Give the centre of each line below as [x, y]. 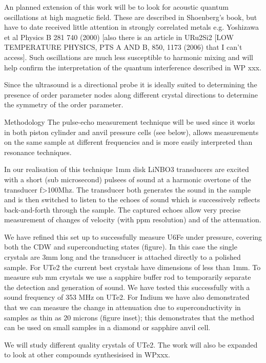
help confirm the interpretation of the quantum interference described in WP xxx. [133, 67]
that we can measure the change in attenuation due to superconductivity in [122, 307]
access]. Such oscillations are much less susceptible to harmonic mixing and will [129, 57]
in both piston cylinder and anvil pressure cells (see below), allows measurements [131, 132]
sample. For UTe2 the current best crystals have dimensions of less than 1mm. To [132, 267]
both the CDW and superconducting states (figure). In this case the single [121, 247]
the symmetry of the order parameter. [64, 104]
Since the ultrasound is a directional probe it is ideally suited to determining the [131, 84]
